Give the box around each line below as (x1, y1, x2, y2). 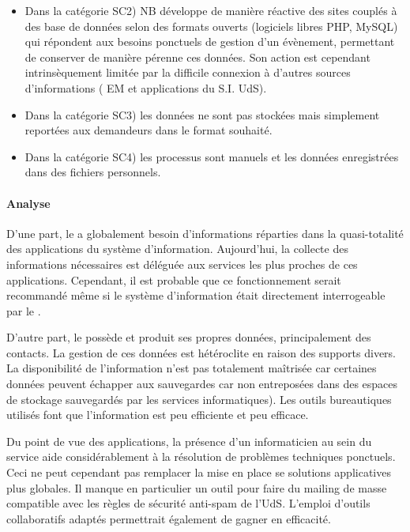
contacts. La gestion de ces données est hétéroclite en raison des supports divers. (6, 344, 396, 360)
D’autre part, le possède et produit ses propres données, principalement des (6, 329, 371, 345)
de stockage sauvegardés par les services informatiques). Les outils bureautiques (6, 391, 392, 407)
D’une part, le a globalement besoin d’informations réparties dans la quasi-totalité (6, 224, 404, 241)
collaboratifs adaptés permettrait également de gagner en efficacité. (6, 510, 331, 526)
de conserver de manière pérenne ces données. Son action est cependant (24, 48, 371, 65)
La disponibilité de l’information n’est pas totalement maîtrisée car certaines (6, 360, 377, 376)
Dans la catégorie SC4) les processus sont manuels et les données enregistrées (24, 148, 399, 164)
